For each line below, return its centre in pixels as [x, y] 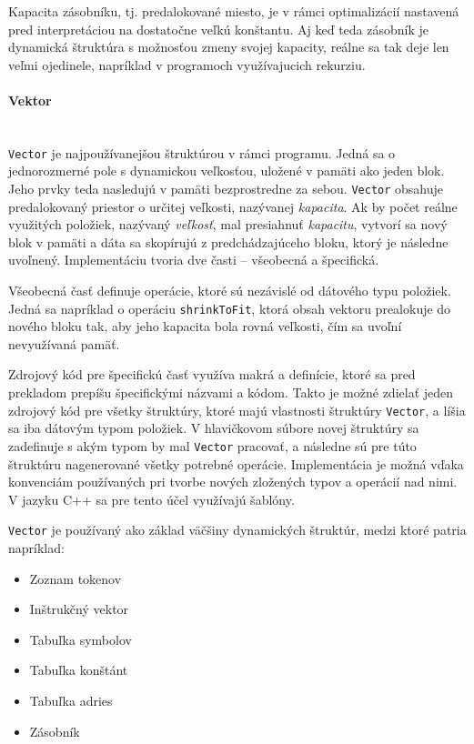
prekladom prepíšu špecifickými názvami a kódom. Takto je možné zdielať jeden [231, 392]
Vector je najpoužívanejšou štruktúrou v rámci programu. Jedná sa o [202, 152]
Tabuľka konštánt [79, 670]
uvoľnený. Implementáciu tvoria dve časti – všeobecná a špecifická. [194, 260]
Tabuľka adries [71, 700]
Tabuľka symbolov [81, 639]
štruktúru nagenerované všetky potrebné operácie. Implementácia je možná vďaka [236, 463]
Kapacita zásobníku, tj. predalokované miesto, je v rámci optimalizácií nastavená [234, 11]
